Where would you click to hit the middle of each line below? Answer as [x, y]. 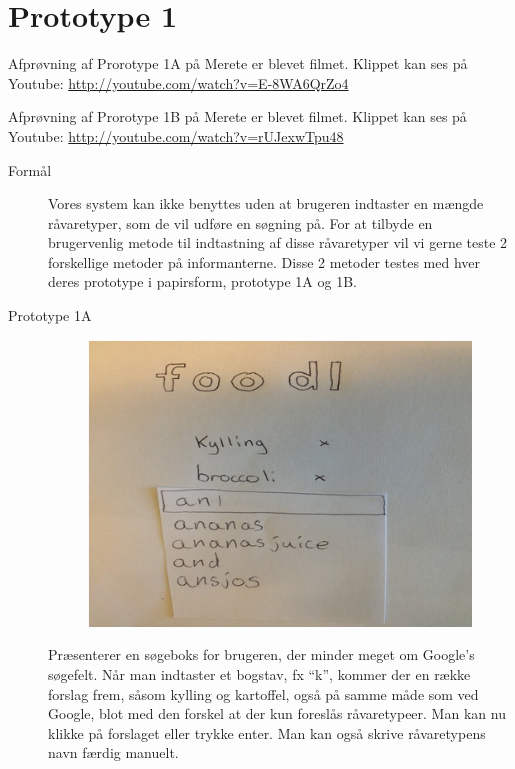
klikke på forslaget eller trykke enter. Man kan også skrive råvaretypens [267, 732]
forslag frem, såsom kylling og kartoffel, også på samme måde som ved [263, 693]
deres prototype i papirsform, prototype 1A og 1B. [202, 281]
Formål [30, 169]
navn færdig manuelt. [113, 752]
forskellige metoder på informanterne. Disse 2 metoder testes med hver [264, 261]
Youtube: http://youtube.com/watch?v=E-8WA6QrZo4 [178, 82]
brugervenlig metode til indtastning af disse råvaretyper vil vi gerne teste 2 [278, 242]
